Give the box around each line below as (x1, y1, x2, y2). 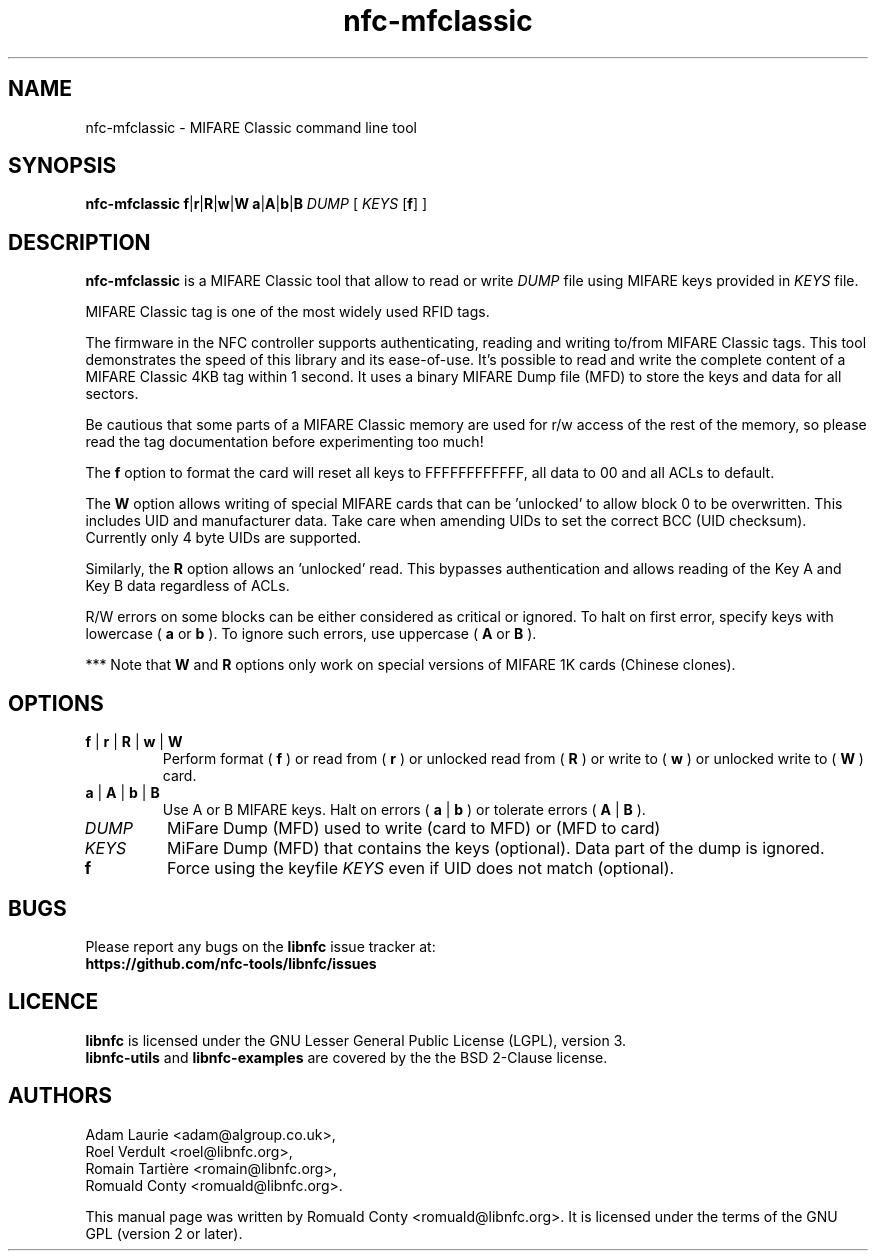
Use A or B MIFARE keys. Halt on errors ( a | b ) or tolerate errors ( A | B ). (162, 801, 646, 819)
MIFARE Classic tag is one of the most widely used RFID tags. (85, 303, 490, 321)
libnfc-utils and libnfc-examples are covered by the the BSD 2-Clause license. (85, 1048, 608, 1066)
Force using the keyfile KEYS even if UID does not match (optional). (167, 858, 675, 879)
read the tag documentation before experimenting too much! (85, 433, 484, 451)
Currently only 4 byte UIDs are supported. (85, 529, 362, 547)
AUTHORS (8, 1083, 113, 1109)
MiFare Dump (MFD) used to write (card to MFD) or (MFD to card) (167, 818, 661, 839)
